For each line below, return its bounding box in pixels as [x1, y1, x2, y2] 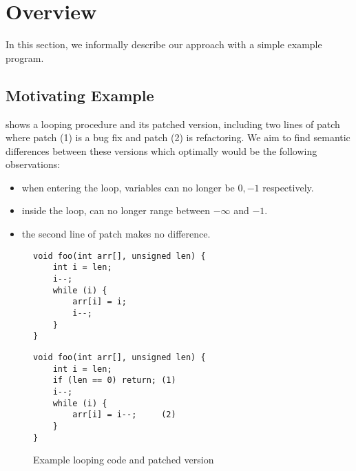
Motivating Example [6, 84, 154, 105]
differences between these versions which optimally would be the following [6, 143, 317, 158]
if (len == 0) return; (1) [52, 375, 176, 386]
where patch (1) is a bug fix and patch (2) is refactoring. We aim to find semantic [6, 130, 350, 145]
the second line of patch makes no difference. [21, 227, 211, 241]
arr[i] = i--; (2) [72, 410, 176, 420]
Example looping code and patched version [33, 452, 214, 467]
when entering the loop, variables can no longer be [21, 180, 235, 194]
